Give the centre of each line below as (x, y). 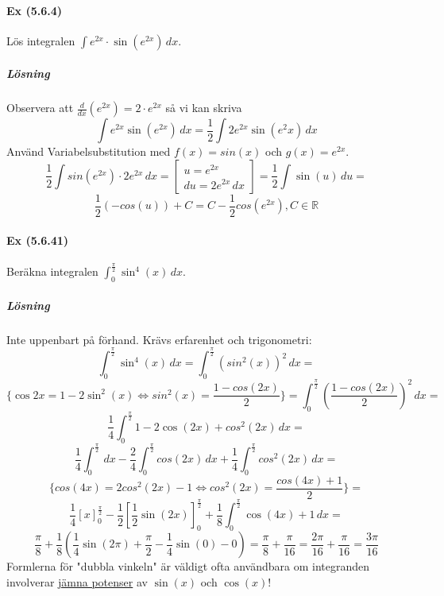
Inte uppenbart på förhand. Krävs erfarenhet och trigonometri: (159, 339)
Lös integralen (41, 40)
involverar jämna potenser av (77, 581)
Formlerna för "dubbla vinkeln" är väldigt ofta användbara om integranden (188, 566)
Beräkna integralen (52, 271)
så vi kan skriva (204, 108)
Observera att (40, 108)
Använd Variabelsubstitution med (89, 151)
